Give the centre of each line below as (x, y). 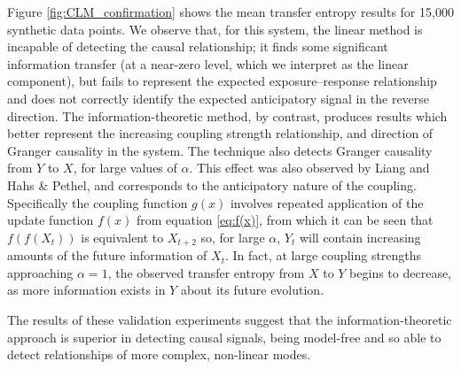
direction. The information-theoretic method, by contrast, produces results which (227, 115)
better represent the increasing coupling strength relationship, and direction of (220, 133)
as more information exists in (86, 290)
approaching (40, 272)
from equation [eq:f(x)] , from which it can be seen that (285, 220)
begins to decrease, (401, 272)
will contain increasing (360, 237)
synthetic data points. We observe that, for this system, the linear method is (215, 29)
